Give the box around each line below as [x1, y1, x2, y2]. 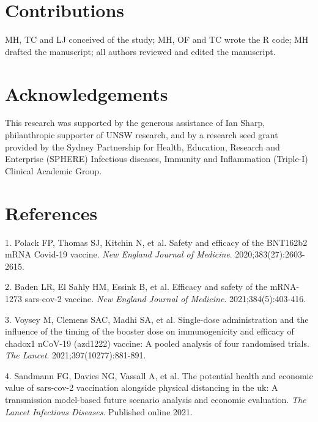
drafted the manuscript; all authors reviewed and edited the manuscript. [5, 45, 276, 57]
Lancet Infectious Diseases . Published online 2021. [5, 405, 193, 418]
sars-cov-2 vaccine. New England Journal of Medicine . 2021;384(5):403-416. [24, 292, 306, 305]
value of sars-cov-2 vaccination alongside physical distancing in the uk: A [5, 381, 278, 394]
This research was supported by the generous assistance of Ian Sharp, [5, 116, 265, 129]
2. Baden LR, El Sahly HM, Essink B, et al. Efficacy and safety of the [5, 280, 267, 293]
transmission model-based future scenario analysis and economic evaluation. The [5, 393, 306, 406]
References [5, 200, 98, 225]
